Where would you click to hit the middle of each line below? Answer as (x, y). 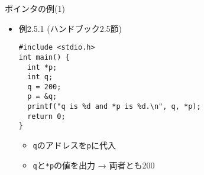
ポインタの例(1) (35, 8)
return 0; (46, 116)
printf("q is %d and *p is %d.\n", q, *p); (114, 107)
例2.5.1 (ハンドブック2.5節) (70, 28)
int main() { (44, 57)
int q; (40, 77)
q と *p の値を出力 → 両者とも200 (94, 165)
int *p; (42, 67)
